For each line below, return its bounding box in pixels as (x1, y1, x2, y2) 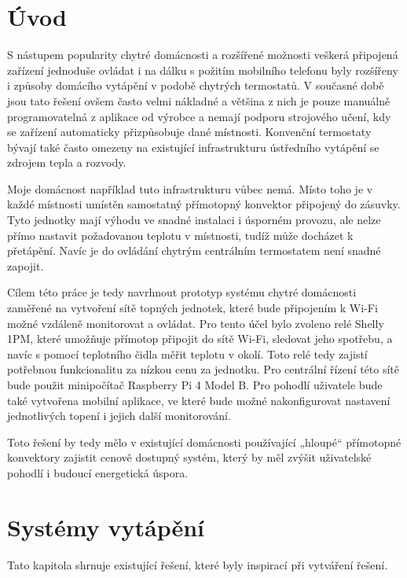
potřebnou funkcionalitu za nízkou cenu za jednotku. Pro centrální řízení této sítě (7, 361, 400, 377)
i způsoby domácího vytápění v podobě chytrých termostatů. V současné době (7, 77, 384, 94)
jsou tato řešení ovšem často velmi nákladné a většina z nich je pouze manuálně (7, 92, 390, 109)
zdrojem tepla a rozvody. (7, 154, 126, 171)
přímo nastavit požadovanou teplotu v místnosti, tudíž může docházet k (7, 226, 354, 243)
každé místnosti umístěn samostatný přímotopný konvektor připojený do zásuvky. (7, 196, 401, 212)
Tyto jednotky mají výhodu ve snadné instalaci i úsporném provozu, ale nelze (7, 212, 381, 228)
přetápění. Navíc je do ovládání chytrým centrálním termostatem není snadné (7, 242, 381, 259)
